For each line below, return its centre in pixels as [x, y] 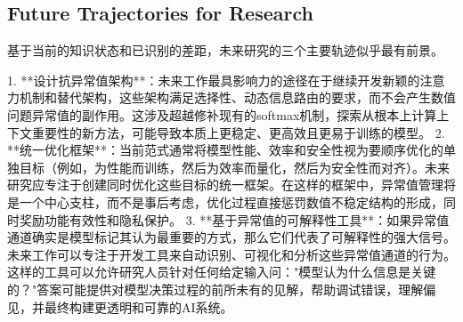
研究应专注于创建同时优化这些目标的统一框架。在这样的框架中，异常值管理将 [231, 185]
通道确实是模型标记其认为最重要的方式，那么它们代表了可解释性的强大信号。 [231, 237]
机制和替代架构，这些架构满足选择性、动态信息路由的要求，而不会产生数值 [237, 97]
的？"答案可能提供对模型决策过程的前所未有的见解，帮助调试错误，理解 [215, 289]
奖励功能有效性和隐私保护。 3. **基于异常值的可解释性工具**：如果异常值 [234, 219]
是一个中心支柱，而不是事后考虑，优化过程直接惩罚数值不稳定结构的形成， [225, 201]
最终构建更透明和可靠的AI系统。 [138, 306]
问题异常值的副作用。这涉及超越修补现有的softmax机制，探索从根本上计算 [222, 114]
